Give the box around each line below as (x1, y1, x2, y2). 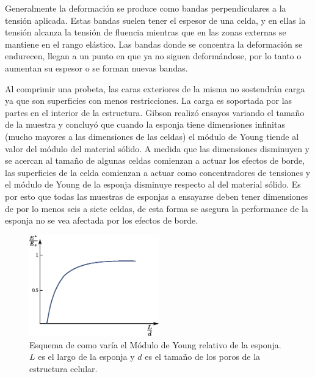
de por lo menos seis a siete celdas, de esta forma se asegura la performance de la (5, 202, 308, 214)
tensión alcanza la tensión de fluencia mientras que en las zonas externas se (5, 26, 286, 38)
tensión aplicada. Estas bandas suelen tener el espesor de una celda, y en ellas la (5, 13, 306, 26)
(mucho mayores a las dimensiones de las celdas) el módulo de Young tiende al (5, 130, 299, 142)
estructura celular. (29, 362, 98, 375)
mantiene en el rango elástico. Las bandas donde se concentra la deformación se (5, 37, 303, 50)
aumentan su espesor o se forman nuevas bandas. (5, 61, 188, 74)
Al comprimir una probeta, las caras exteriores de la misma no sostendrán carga (5, 82, 305, 95)
